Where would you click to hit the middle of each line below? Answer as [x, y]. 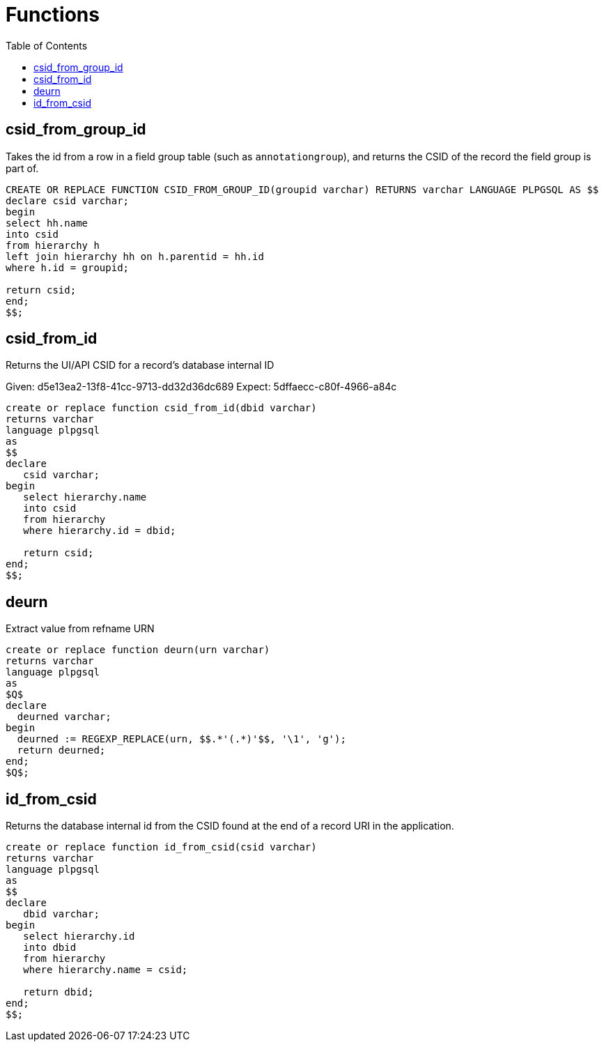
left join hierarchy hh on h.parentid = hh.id [135, 256]
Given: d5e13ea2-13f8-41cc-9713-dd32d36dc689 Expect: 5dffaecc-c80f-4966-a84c [201, 387]
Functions [53, 15]
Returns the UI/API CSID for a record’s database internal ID [140, 365]
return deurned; [61, 750]
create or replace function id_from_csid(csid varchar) [161, 847]
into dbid [50, 948]
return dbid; [59, 992]
